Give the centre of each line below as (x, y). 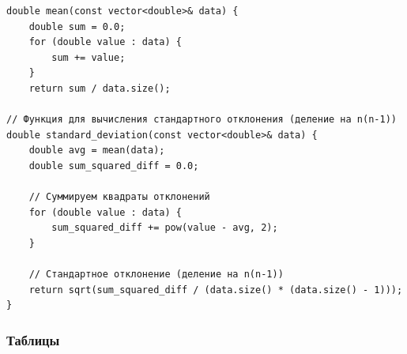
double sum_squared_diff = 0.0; (114, 166)
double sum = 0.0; (77, 26)
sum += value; (89, 57)
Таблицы (33, 339)
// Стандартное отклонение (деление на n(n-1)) (156, 275)
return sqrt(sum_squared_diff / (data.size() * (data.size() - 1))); (216, 290)
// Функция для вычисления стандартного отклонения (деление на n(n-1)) (202, 120)
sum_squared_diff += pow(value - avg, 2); (165, 228)
